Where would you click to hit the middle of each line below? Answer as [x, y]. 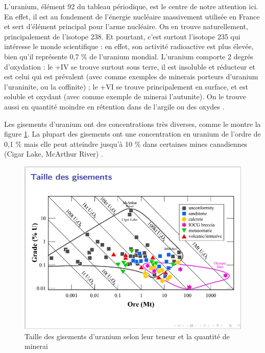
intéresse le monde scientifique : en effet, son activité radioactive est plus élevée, [129, 46]
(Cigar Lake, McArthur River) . [54, 154]
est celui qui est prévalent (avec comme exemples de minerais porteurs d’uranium [131, 76]
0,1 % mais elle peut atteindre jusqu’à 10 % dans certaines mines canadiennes [126, 144]
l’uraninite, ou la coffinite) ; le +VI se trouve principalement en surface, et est [126, 86]
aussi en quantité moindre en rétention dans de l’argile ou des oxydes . [114, 106]
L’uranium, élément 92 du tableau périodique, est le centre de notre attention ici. [131, 6]
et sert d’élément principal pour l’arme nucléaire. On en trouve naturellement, [126, 26]
